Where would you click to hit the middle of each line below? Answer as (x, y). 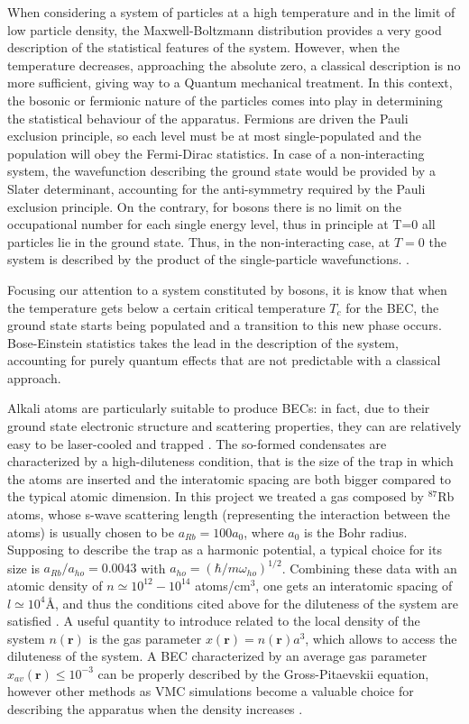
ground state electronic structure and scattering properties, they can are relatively (234, 426)
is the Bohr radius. (356, 532)
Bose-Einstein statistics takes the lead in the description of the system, (203, 342)
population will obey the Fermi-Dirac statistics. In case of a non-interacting (216, 153)
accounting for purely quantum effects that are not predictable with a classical (224, 360)
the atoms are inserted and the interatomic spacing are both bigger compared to (230, 478)
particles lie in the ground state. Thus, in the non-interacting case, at (199, 241)
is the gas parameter (145, 638)
